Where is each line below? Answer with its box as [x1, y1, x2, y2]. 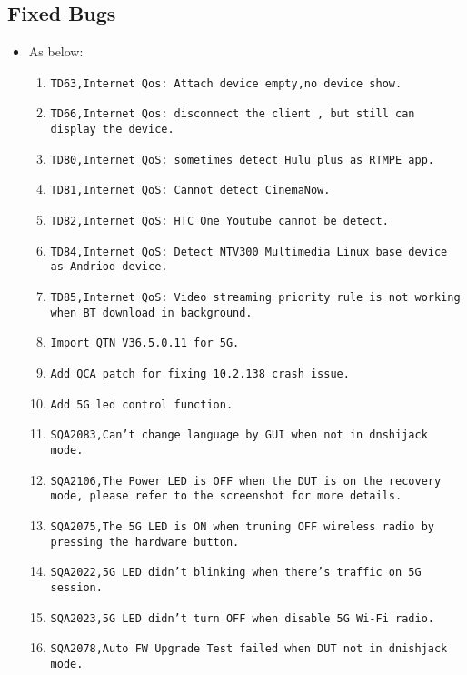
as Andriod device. [50, 260, 168, 274]
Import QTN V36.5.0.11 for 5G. [50, 337, 240, 350]
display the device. [50, 123, 174, 136]
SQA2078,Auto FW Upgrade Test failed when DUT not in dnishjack [50, 642, 448, 656]
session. [50, 580, 103, 594]
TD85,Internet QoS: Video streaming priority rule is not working [50, 291, 461, 305]
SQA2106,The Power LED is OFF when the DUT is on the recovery [50, 474, 442, 488]
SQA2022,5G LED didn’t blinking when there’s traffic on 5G [50, 566, 422, 579]
